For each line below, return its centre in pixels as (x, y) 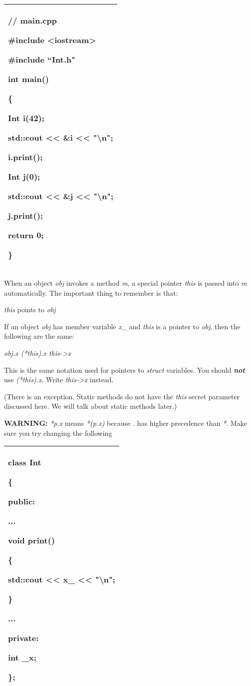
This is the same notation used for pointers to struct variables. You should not (125, 370)
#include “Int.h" (42, 59)
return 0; (26, 235)
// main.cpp (32, 20)
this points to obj (30, 309)
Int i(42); (26, 118)
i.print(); (25, 157)
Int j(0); (24, 176)
